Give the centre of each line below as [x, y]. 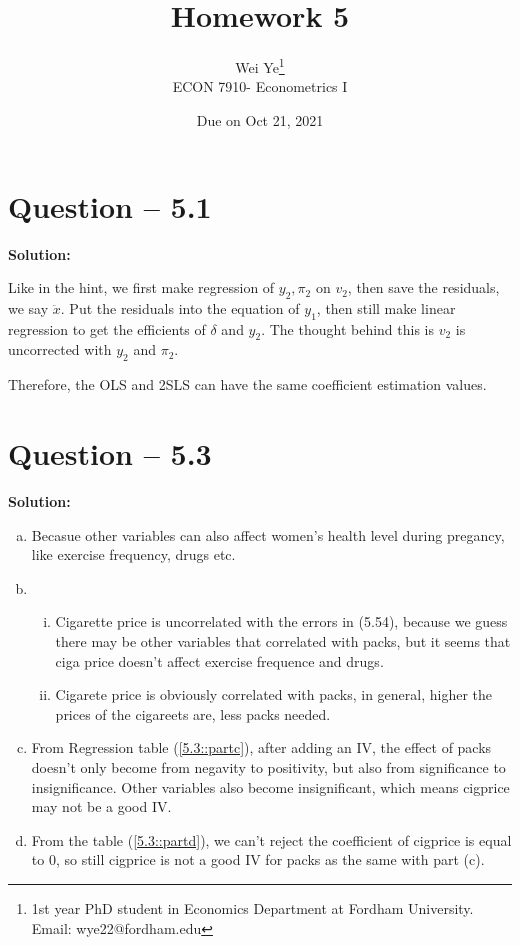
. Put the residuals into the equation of [180, 307]
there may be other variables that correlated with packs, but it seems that [283, 640]
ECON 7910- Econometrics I [260, 86]
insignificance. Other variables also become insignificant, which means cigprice [270, 786]
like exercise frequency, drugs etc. [133, 554]
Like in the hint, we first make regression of [141, 287]
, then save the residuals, [423, 287]
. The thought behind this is [348, 328]
